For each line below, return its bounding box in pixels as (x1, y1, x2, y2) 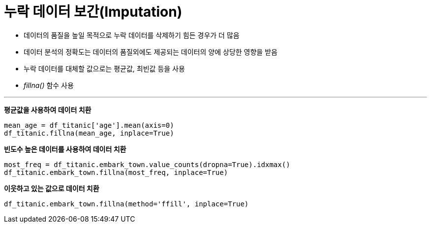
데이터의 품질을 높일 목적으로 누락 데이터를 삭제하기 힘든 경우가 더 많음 (24, 30, 240, 39)
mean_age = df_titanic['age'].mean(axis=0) (4, 121, 174, 129)
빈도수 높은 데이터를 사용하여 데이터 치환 (4, 144, 126, 153)
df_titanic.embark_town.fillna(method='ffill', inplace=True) (4, 199, 249, 208)
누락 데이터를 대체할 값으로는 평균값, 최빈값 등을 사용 (24, 64, 185, 73)
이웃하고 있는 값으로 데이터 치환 (4, 184, 99, 193)
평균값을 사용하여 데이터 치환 (4, 105, 92, 114)
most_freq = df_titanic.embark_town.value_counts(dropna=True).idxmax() (4, 160, 290, 169)
